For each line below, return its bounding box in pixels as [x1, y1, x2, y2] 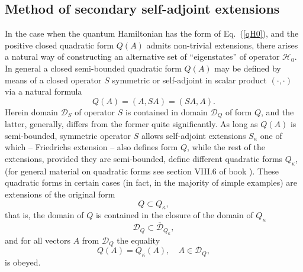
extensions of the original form [5, 187, 115, 200]
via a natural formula [5, 85, 82, 98]
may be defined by [214, 61, 281, 74]
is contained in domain [125, 105, 208, 118]
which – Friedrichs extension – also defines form [5, 141, 178, 153]
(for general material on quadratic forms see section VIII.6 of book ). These [5, 164, 279, 177]
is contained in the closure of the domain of [95, 209, 253, 221]
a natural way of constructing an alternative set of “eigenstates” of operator [5, 50, 280, 63]
